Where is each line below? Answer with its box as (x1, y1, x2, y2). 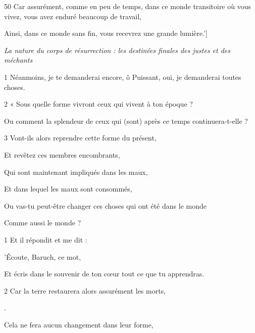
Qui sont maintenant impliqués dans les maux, (4, 166, 148, 177)
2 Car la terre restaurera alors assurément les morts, (4, 285, 166, 296)
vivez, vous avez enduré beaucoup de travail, (4, 11, 141, 21)
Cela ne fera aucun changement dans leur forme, (4, 319, 154, 329)
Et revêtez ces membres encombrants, (4, 149, 120, 160)
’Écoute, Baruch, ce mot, (4, 251, 81, 262)
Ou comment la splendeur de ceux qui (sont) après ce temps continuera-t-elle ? (4, 115, 248, 126)
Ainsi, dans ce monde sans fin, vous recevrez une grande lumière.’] (4, 28, 208, 38)
